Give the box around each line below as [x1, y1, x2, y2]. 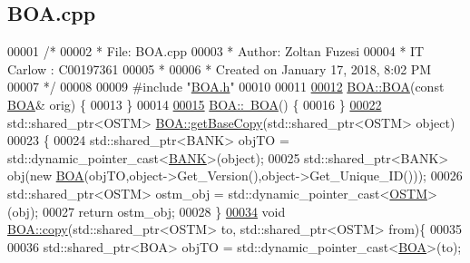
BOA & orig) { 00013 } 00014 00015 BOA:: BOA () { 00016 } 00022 [7, 94, 382, 113]
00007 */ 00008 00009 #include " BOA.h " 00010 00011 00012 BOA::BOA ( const [7, 77, 445, 96]
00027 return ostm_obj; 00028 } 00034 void [42, 201, 286, 220]
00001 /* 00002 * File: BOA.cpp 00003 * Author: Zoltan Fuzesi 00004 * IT [7, 42, 425, 61]
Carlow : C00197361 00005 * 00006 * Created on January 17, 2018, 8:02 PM [7, 59, 432, 78]
